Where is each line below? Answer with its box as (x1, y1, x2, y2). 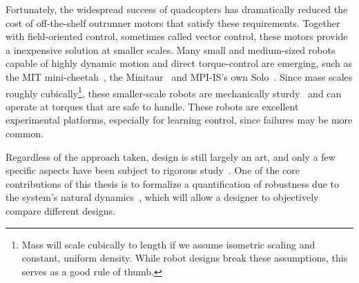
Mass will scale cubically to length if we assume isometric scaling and (21, 237, 316, 251)
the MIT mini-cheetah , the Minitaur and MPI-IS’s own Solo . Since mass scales (6, 69, 353, 84)
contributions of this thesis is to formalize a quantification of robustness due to (6, 176, 339, 191)
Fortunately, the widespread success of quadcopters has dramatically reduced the (6, 2, 348, 16)
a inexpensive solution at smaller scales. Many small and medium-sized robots (6, 42, 336, 57)
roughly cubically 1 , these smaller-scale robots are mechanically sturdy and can (6, 84, 342, 100)
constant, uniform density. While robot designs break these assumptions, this (21, 251, 348, 265)
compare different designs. (6, 203, 115, 217)
